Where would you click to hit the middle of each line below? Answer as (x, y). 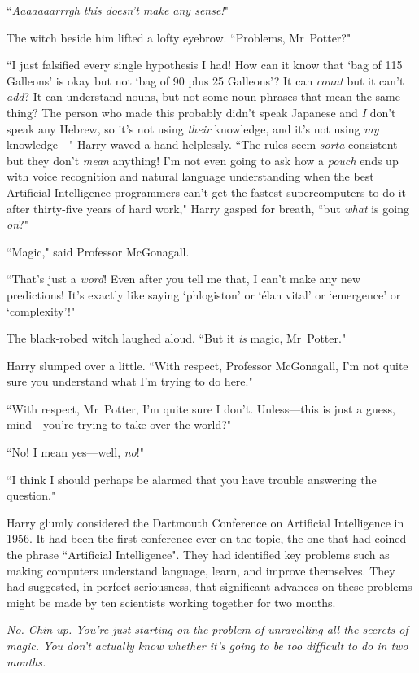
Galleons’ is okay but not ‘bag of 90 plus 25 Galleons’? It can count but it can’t (205, 80)
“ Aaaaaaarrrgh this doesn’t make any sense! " (118, 10)
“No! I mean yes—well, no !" (75, 452)
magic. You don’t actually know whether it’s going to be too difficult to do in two (207, 645)
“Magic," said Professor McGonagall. (98, 251)
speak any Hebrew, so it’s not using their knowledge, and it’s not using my (193, 128)
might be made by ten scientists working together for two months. (171, 602)
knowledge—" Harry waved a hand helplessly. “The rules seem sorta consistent (202, 144)
